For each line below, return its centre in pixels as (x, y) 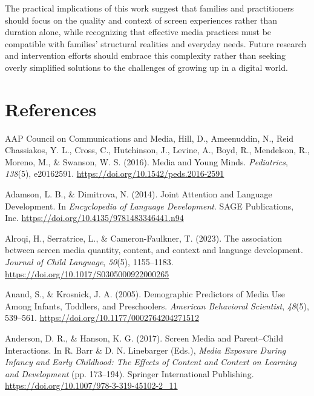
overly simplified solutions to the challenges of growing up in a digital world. (146, 67)
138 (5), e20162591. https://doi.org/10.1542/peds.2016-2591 (115, 173)
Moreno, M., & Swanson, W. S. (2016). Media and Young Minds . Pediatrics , (146, 161)
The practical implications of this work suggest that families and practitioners (149, 8)
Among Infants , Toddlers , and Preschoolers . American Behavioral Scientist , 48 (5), (157, 305)
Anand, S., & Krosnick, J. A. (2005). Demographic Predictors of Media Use (145, 294)
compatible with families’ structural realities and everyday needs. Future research (156, 43)
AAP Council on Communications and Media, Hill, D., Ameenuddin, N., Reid (149, 138)
